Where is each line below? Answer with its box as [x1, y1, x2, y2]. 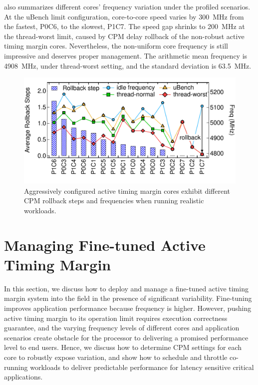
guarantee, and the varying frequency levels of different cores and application [4, 322, 240, 333]
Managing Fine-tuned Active [4, 234, 206, 255]
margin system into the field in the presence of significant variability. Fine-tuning [4, 293, 252, 303]
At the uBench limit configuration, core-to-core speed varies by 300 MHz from [4, 11, 244, 22]
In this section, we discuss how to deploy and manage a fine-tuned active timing [4, 283, 249, 293]
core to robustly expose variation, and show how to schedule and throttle [4, 352, 228, 362]
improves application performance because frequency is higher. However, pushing [4, 303, 252, 313]
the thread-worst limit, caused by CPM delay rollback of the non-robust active [4, 31, 245, 41]
